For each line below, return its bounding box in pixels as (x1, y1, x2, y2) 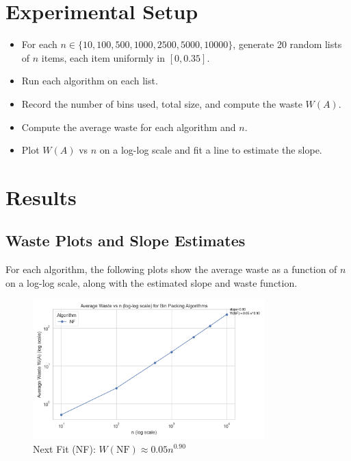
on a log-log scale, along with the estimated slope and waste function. (5, 275, 298, 289)
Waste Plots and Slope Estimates (5, 230, 246, 251)
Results (5, 182, 77, 211)
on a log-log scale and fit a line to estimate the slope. (99, 143, 322, 157)
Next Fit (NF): (33, 441, 96, 456)
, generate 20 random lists (233, 37, 342, 51)
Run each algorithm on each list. (21, 73, 158, 88)
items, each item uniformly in (41, 50, 165, 64)
